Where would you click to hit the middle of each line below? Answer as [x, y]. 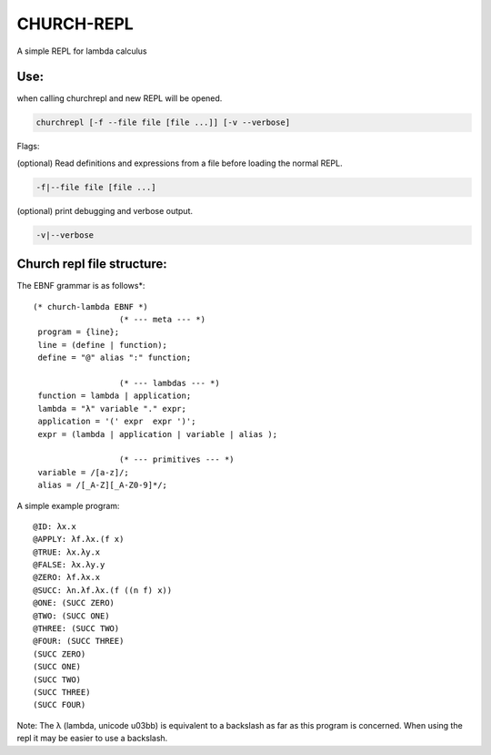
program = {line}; [79, 332]
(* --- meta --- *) [162, 320]
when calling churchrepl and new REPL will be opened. [120, 98]
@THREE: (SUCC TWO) [76, 629]
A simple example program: [68, 505]
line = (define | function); [103, 345]
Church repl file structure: [92, 264]
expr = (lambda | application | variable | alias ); [157, 434]
